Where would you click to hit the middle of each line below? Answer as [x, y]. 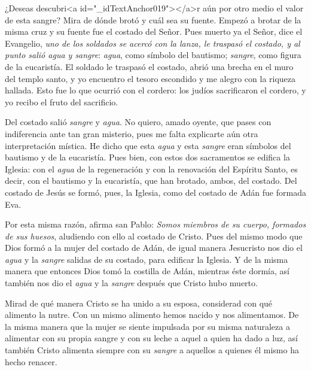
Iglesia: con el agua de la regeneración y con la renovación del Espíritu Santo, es [151, 169]
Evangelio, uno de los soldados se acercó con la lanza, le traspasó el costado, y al [153, 43]
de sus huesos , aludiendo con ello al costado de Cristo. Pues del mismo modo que [154, 236]
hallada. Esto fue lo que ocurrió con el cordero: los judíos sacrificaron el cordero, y [155, 90]
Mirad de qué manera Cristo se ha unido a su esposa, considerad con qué [139, 303]
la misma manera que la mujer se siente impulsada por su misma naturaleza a [147, 326]
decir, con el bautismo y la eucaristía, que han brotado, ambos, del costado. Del [151, 181]
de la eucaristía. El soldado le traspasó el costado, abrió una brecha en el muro [149, 66]
